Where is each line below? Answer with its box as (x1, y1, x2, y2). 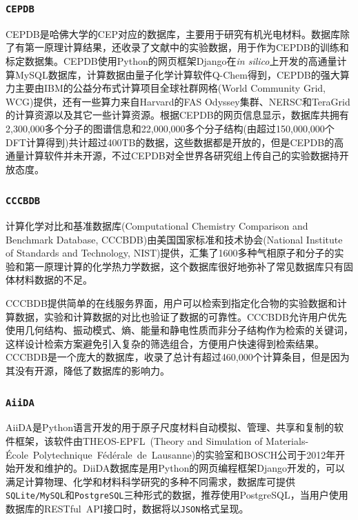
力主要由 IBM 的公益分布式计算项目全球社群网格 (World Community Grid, (6, 81, 326, 95)
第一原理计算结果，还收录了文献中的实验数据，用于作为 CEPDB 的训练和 (24, 40, 349, 54)
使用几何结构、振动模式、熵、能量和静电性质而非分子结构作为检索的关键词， (6, 323, 353, 337)
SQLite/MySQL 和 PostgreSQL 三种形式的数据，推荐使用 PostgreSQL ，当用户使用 (6, 488, 348, 502)
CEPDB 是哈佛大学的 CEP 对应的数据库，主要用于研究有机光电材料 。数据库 (6, 26, 340, 41)
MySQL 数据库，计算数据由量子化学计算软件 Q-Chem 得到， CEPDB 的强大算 (15, 67, 350, 81)
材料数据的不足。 (14, 272, 92, 287)
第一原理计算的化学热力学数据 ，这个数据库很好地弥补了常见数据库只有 (24, 259, 344, 273)
